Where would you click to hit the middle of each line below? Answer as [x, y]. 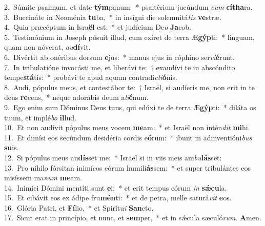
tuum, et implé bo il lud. [40, 117]
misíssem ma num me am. [43, 178]
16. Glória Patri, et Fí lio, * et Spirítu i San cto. [79, 207]
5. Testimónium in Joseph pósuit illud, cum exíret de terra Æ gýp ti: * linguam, [129, 37]
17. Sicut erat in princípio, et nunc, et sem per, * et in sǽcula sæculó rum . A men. [133, 218]
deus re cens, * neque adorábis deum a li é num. [76, 97]
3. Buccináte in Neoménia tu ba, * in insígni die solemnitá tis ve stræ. [113, 17]
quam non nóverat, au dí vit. [47, 47]
